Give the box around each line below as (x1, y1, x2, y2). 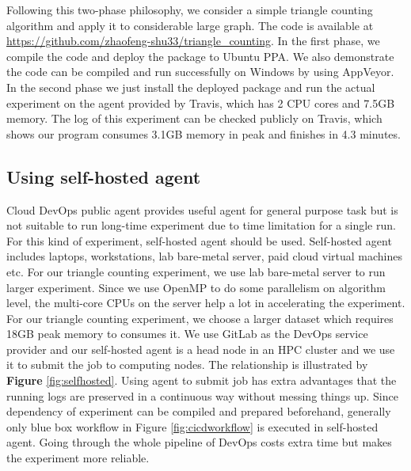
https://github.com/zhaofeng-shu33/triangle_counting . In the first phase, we (6, 32, 380, 49)
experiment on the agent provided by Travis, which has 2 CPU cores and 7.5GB (6, 94, 395, 111)
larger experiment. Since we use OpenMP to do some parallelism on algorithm (6, 279, 386, 295)
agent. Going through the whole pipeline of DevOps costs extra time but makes (6, 434, 392, 450)
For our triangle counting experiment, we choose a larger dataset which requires (6, 310, 394, 326)
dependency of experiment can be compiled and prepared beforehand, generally (6, 403, 391, 420)
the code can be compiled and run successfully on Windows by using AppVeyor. (6, 63, 394, 80)
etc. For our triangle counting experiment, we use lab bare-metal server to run (6, 263, 386, 279)
